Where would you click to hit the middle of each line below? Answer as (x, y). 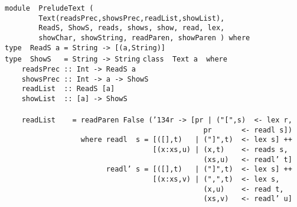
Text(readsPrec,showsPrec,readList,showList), (132, 18)
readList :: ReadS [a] (68, 89)
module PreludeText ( (49, 8)
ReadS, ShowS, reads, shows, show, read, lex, (132, 28)
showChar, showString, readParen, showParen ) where (144, 38)
